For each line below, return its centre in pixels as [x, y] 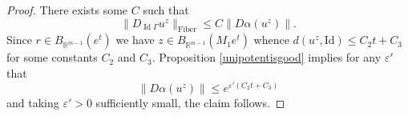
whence [271, 40]
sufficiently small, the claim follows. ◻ [190, 102]
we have [135, 40]
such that [166, 10]
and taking [33, 102]
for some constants [52, 57]
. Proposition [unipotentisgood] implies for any [267, 57]
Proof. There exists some [67, 10]
